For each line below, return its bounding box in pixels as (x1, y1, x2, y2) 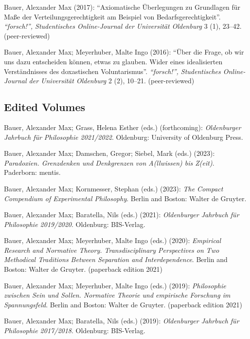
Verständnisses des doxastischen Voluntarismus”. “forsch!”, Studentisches (4, 66, 221, 76)
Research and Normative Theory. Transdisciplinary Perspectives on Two (4, 245, 219, 255)
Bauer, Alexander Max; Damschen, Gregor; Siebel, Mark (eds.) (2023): (4, 148, 215, 158)
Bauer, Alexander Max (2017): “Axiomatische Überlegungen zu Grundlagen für (4, 2, 240, 12)
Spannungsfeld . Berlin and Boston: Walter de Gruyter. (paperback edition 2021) (4, 299, 242, 309)
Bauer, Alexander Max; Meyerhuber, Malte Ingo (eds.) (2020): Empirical (4, 235, 221, 245)
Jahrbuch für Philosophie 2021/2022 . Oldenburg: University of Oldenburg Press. (4, 132, 243, 142)
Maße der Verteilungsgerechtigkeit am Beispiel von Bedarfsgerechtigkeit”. (4, 11, 221, 21)
